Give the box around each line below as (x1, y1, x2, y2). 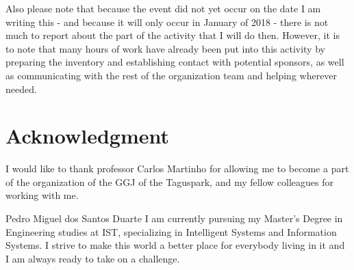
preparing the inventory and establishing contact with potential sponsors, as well (5, 55, 344, 69)
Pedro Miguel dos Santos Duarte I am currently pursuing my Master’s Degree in (5, 211, 343, 226)
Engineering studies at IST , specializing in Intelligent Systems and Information (5, 224, 337, 239)
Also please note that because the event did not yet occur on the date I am (5, 1, 321, 15)
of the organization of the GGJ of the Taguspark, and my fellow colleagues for (5, 174, 334, 189)
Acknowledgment (5, 122, 169, 150)
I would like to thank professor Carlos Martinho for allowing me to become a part (5, 161, 349, 176)
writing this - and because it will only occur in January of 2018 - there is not (5, 14, 329, 29)
